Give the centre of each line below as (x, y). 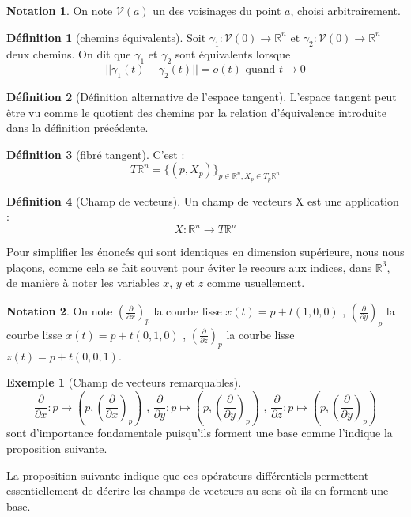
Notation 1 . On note (60, 10)
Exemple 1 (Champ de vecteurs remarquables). (124, 382)
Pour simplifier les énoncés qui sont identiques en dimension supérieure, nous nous (205, 252)
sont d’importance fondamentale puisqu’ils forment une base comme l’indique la (200, 433)
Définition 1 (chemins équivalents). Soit (106, 37)
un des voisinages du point (217, 10)
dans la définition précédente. (77, 128)
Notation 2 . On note (60, 311)
